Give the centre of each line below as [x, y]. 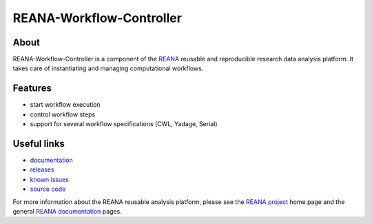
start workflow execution [65, 105]
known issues [49, 179]
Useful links [39, 144]
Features [32, 89]
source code [48, 189]
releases [42, 170]
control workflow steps [63, 114]
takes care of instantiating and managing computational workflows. [108, 68]
